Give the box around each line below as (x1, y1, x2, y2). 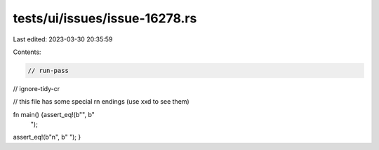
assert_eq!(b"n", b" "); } (13, 133, 81, 142)
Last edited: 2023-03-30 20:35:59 (13, 35, 113, 43)
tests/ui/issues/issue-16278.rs (13, 11, 197, 26)
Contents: (13, 48, 41, 56)
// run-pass (27, 67, 69, 74)
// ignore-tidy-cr (13, 84, 60, 93)
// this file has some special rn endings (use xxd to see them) (13, 97, 189, 106)
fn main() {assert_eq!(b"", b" (13, 110, 95, 118)
